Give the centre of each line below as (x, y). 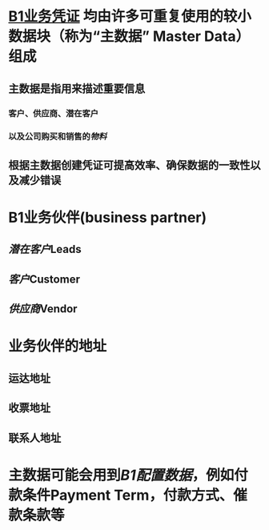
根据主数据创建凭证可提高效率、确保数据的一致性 (129, 165)
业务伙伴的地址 (58, 346)
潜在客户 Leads (45, 249)
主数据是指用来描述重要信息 (77, 88)
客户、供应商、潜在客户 (53, 113)
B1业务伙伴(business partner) (108, 218)
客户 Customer (44, 279)
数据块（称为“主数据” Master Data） (129, 36)
